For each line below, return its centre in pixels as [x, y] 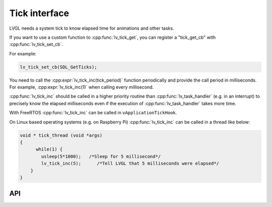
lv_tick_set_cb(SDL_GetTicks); [59, 67]
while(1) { [49, 149]
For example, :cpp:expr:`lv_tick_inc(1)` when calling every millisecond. [81, 87]
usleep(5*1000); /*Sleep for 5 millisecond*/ [101, 156]
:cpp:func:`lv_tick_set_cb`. [36, 44]
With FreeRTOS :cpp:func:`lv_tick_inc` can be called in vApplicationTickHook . [93, 113]
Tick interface [39, 13]
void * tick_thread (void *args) [61, 135]
